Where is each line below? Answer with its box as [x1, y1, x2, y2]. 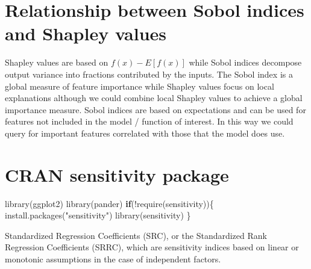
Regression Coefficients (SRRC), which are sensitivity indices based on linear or [5, 241, 299, 253]
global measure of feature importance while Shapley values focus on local [5, 79, 274, 92]
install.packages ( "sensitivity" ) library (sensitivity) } [5, 209, 191, 221]
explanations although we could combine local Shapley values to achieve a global [5, 91, 303, 104]
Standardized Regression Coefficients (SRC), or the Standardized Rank [5, 229, 267, 241]
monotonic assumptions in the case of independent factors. [5, 252, 221, 265]
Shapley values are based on [5, 56, 108, 69]
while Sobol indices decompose [189, 56, 302, 69]
